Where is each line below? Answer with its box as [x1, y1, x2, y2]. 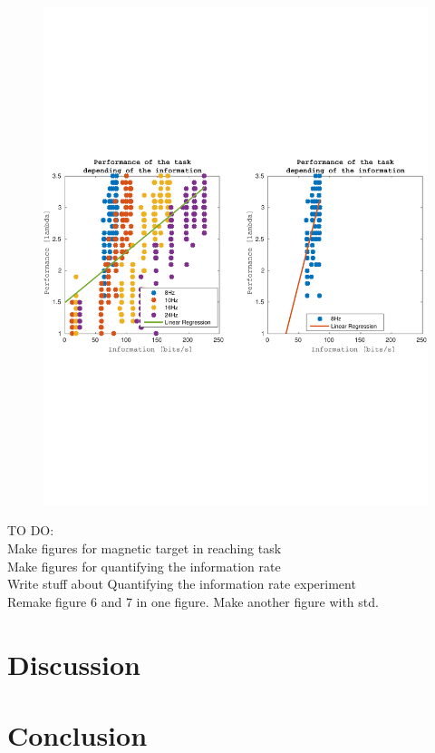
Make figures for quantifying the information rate [7, 556, 281, 575]
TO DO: [7, 521, 54, 540]
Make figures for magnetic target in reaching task [7, 539, 282, 558]
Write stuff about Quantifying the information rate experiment [7, 574, 356, 593]
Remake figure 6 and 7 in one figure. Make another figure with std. [7, 592, 379, 611]
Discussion [7, 645, 140, 682]
